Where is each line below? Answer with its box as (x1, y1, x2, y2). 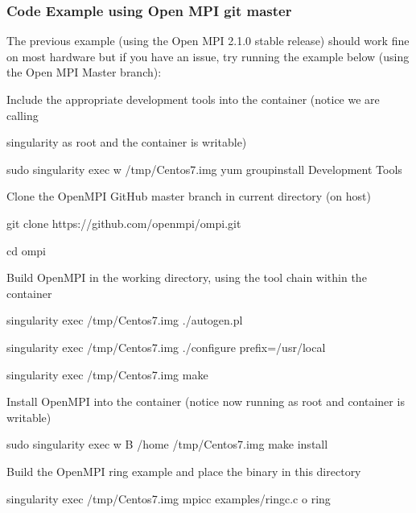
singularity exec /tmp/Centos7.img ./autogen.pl (6, 312, 243, 329)
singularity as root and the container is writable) (6, 134, 247, 151)
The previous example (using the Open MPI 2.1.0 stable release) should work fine (6, 32, 410, 49)
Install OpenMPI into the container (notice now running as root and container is (6, 393, 405, 410)
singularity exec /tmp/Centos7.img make (6, 366, 208, 383)
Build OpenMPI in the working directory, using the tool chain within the (6, 269, 367, 286)
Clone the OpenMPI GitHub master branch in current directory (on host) (6, 188, 371, 205)
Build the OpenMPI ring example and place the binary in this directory (6, 462, 361, 479)
